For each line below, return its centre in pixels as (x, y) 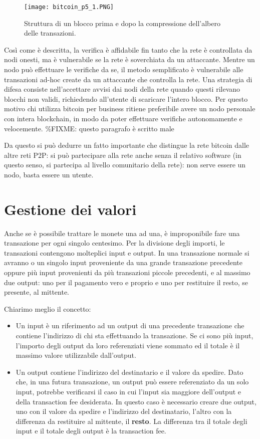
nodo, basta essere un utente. (49, 174)
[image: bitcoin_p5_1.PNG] (69, 7)
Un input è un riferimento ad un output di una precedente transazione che (130, 325)
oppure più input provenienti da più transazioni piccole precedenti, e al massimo (127, 272)
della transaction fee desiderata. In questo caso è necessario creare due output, (136, 401)
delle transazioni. (50, 33)
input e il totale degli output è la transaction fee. (91, 431)
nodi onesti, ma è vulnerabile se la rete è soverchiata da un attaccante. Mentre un (129, 59)
